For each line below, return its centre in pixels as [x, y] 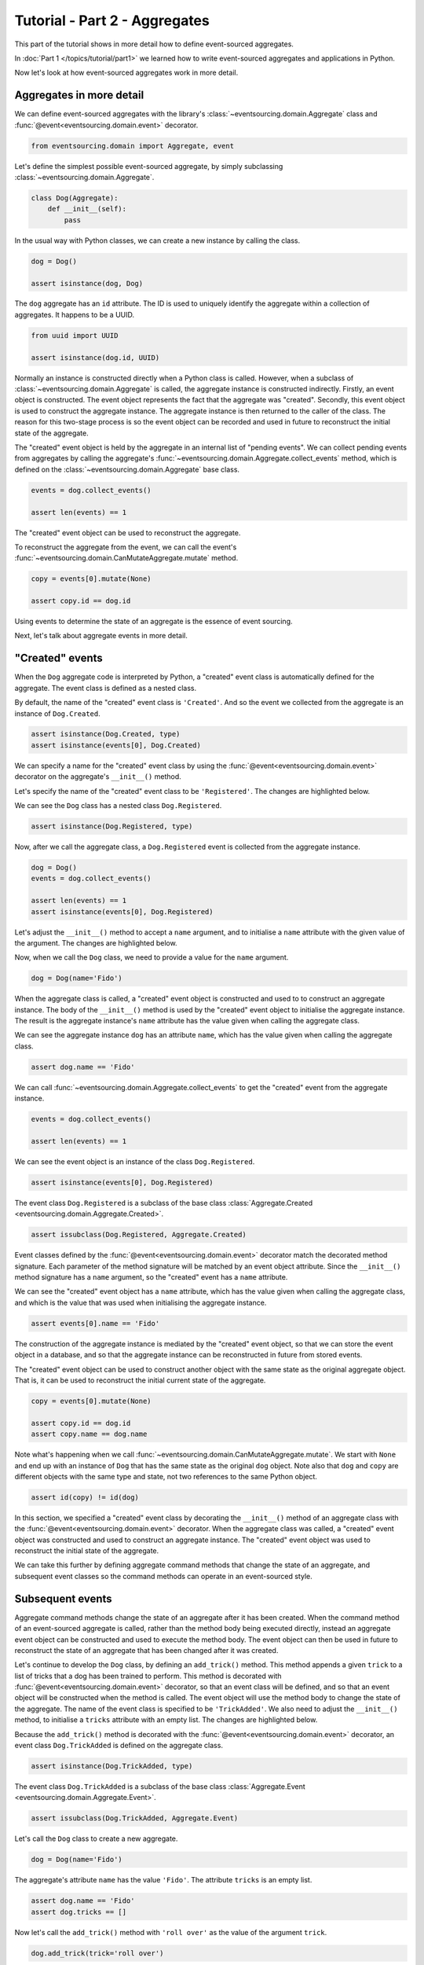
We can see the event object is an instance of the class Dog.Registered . [135, 1161]
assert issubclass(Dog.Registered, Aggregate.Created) [139, 1235]
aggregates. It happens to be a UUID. [75, 314]
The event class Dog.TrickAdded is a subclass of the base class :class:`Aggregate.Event [160, 1787]
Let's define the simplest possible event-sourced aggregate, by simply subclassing [149, 166]
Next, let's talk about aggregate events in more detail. [101, 636]
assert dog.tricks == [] [79, 1912]
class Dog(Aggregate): [75, 198]
